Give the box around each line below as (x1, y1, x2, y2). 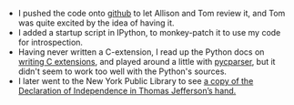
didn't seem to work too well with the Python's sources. (17, 66, 228, 77)
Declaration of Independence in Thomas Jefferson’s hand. (17, 86, 237, 96)
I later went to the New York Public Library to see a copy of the (17, 76, 254, 86)
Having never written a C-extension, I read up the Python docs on (17, 47, 265, 58)
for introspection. (17, 37, 84, 47)
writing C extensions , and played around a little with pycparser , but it (17, 57, 276, 67)
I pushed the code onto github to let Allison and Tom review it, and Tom (17, 8, 286, 18)
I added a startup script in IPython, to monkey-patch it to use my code (17, 27, 281, 37)
